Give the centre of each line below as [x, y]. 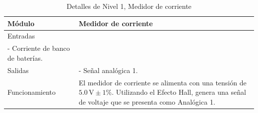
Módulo [21, 23]
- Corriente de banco [39, 48]
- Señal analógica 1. [108, 70]
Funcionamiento [32, 92]
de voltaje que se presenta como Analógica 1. [147, 101]
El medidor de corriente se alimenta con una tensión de [162, 82]
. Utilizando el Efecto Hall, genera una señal [179, 92]
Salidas [18, 70]
